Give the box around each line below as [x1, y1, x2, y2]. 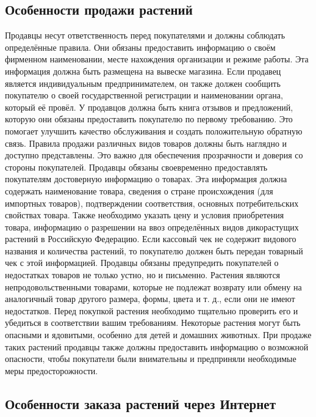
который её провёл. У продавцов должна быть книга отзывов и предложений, [5, 100, 293, 113]
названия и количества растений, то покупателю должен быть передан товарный [5, 244, 303, 257]
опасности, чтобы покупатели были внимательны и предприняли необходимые [5, 352, 296, 365]
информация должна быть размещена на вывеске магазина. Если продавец [5, 64, 281, 77]
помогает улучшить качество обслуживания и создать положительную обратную [5, 124, 303, 137]
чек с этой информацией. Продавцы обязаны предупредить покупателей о [5, 256, 279, 269]
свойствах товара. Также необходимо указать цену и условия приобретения [5, 208, 284, 221]
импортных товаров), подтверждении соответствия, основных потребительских [5, 196, 299, 209]
